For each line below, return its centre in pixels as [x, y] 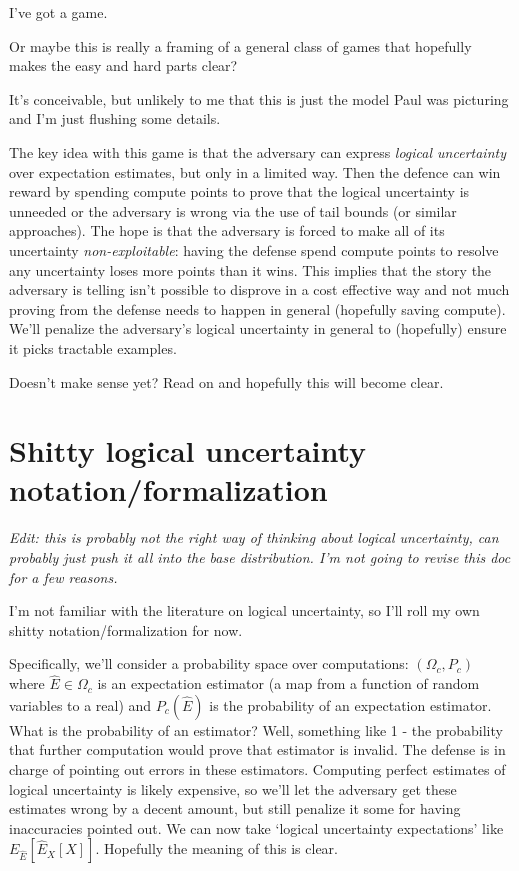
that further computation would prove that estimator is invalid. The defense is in [257, 749]
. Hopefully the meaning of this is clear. [216, 848]
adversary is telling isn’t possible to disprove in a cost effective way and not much [259, 289]
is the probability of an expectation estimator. [350, 704]
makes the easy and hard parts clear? [123, 65]
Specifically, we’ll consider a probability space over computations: [209, 663]
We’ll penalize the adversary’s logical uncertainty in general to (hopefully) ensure [258, 328]
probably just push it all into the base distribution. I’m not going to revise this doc [260, 557]
